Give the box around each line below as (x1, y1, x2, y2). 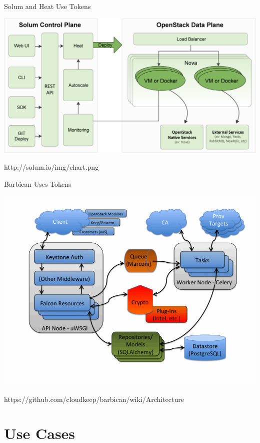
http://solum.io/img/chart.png (4, 161, 99, 172)
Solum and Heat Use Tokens (4, 1, 91, 11)
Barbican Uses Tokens (4, 178, 71, 189)
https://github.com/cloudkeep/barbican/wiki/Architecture (4, 393, 184, 404)
